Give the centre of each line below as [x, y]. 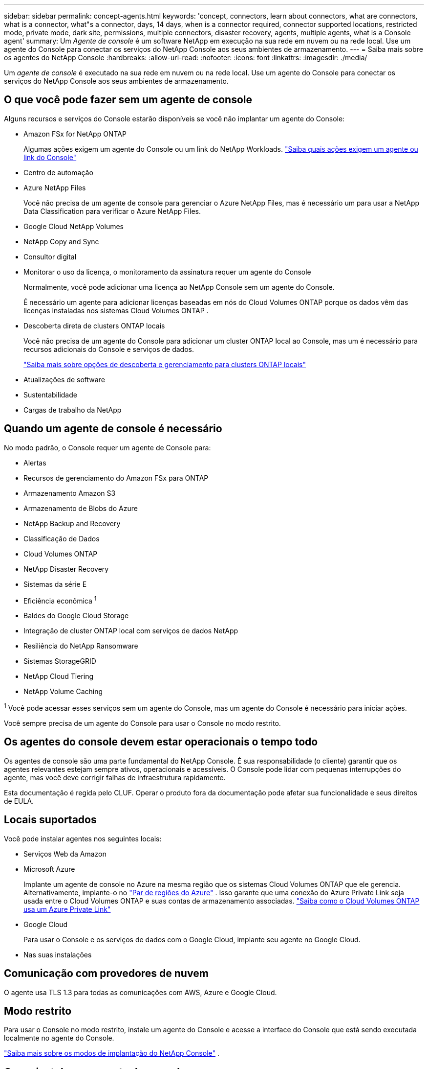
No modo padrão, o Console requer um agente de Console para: [107, 447]
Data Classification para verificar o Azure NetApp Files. [112, 211]
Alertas [35, 463]
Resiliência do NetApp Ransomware [81, 646]
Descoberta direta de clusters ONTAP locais [94, 325]
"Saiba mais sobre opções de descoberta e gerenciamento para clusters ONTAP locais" [165, 364]
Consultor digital [50, 256]
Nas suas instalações [58, 954]
